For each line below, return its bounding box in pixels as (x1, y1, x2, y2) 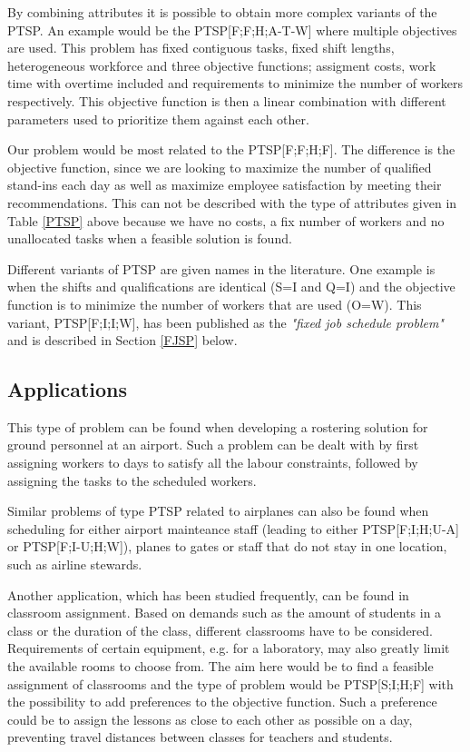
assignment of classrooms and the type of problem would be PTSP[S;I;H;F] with (7, 674, 454, 693)
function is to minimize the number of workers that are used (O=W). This (7, 294, 422, 313)
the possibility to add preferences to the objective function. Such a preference (7, 692, 437, 711)
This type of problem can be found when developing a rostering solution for (7, 417, 428, 436)
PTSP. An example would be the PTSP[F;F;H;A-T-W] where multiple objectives (7, 20, 457, 39)
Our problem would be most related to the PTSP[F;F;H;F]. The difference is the (7, 140, 455, 159)
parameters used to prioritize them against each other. (7, 109, 309, 128)
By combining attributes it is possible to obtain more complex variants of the (7, 3, 437, 21)
